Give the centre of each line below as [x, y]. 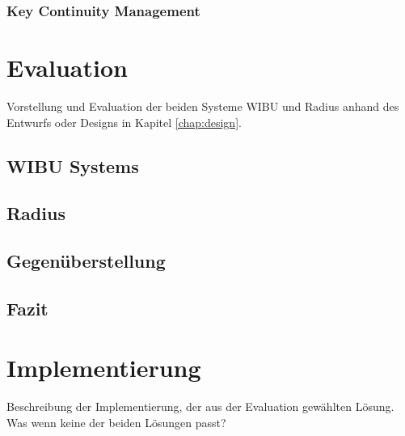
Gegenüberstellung [86, 261]
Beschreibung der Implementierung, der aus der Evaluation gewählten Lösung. [200, 406]
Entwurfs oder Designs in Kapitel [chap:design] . [124, 122]
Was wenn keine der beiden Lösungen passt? [116, 422]
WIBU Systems [73, 165]
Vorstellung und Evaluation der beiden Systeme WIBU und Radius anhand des [203, 106]
